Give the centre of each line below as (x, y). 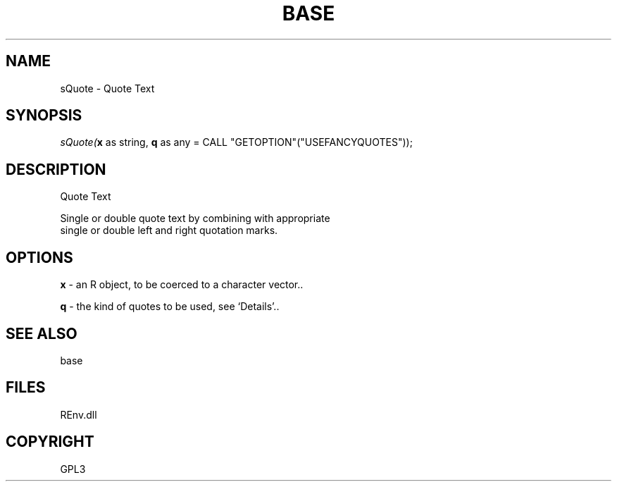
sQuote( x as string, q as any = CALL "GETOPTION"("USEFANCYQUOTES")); (236, 142)
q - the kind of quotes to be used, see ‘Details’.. (170, 307)
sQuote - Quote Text (107, 88)
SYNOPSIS (44, 116)
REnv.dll (79, 414)
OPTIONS (39, 257)
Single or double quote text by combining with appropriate (195, 218)
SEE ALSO (42, 333)
